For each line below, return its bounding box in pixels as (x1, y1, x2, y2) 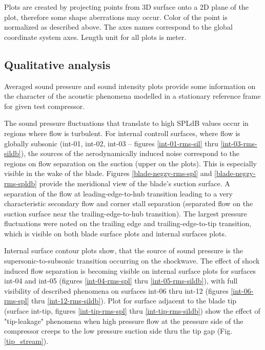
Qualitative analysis (4, 56, 111, 72)
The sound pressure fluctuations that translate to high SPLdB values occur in (4, 118, 249, 128)
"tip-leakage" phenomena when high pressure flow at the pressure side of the (4, 315, 243, 326)
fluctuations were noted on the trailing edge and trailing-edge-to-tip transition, (4, 218, 252, 229)
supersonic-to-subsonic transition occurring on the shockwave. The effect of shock (4, 255, 260, 266)
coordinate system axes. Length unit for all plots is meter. (4, 31, 187, 42)
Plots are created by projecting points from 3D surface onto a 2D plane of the (4, 2, 249, 12)
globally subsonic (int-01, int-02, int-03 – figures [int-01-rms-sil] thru (4, 138, 218, 148)
